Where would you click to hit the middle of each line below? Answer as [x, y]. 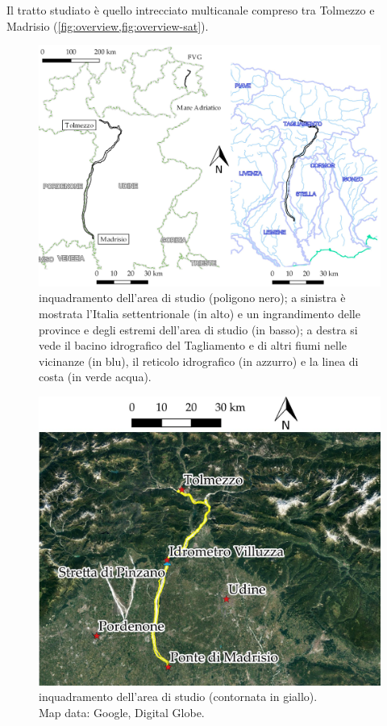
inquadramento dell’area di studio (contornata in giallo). [178, 697]
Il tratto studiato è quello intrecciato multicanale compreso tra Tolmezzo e [191, 10]
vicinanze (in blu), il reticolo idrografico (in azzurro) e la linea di [199, 361]
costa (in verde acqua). [95, 377]
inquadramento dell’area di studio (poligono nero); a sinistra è [192, 298]
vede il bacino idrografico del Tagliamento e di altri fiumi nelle [193, 345]
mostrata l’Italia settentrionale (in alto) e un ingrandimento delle [200, 313]
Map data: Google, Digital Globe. [122, 712]
